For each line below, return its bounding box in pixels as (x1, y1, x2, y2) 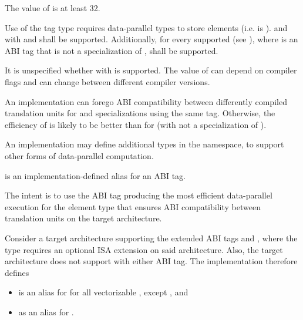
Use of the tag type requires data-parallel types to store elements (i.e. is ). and (5, 21, 288, 33)
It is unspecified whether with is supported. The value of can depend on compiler (5, 64, 297, 76)
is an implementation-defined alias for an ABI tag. (5, 169, 186, 181)
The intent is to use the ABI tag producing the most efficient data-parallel (5, 189, 272, 201)
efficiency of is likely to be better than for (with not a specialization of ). (5, 118, 267, 130)
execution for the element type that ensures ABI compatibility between (5, 200, 261, 213)
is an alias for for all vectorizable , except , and (18, 286, 188, 298)
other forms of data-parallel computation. (5, 149, 154, 161)
